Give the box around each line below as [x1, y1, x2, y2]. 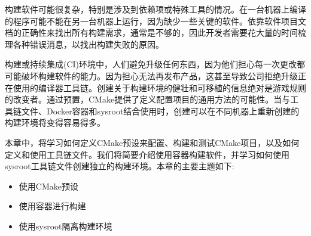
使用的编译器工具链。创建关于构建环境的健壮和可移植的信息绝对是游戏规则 [13, 81, 306, 94]
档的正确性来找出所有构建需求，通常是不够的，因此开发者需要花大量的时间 [5, 26, 298, 39]
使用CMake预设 [19, 179, 78, 192]
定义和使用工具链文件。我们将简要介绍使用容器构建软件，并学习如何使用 [5, 148, 289, 160]
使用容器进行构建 [19, 200, 86, 212]
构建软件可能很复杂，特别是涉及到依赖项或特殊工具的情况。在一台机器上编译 [5, 3, 306, 15]
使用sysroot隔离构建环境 [19, 219, 112, 232]
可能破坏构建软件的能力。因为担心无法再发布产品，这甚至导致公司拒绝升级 [5, 69, 298, 82]
